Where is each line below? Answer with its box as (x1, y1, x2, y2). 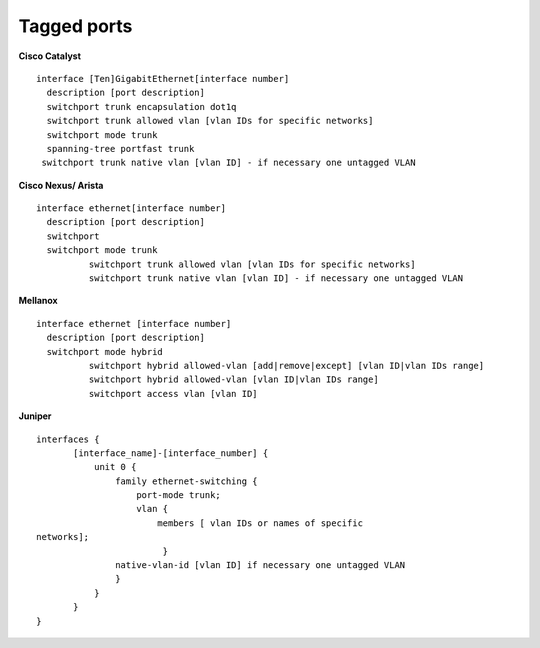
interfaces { (36, 433, 100, 445)
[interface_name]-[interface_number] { (73, 447, 269, 459)
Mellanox (18, 295, 59, 307)
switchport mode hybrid (46, 346, 164, 357)
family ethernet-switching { (115, 475, 259, 487)
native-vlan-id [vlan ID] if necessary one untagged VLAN (115, 560, 406, 571)
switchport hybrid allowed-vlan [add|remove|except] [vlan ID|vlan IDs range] (88, 360, 485, 371)
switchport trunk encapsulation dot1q (46, 101, 237, 112)
